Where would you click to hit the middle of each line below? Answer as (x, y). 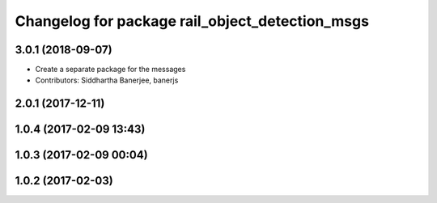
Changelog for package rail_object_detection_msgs (192, 21)
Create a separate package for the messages (110, 70)
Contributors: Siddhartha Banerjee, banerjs (107, 80)
